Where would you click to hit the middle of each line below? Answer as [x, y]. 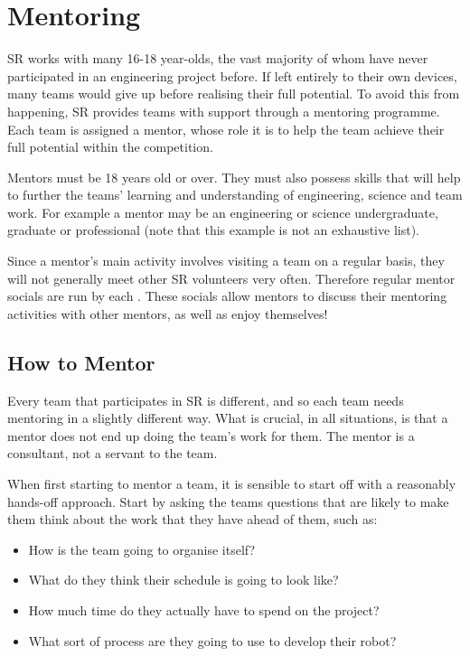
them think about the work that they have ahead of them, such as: [193, 519]
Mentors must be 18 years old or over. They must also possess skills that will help [234, 177]
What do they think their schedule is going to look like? [183, 580]
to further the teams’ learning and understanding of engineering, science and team [235, 195]
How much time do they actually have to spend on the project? [204, 609]
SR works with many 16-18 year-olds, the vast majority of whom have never [218, 58]
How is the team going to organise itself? [142, 549]
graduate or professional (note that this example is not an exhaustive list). [213, 230]
